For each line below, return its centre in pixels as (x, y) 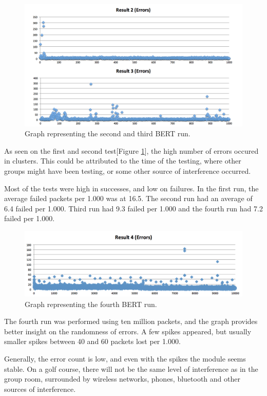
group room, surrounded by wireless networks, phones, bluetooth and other (122, 379)
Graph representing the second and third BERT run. (108, 133)
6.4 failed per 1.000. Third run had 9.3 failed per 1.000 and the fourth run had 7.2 (133, 208)
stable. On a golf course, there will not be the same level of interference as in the (131, 368)
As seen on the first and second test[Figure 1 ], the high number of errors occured (131, 150)
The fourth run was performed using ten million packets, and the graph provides (131, 321)
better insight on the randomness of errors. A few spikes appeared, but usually (128, 331)
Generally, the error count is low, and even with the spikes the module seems (125, 358)
